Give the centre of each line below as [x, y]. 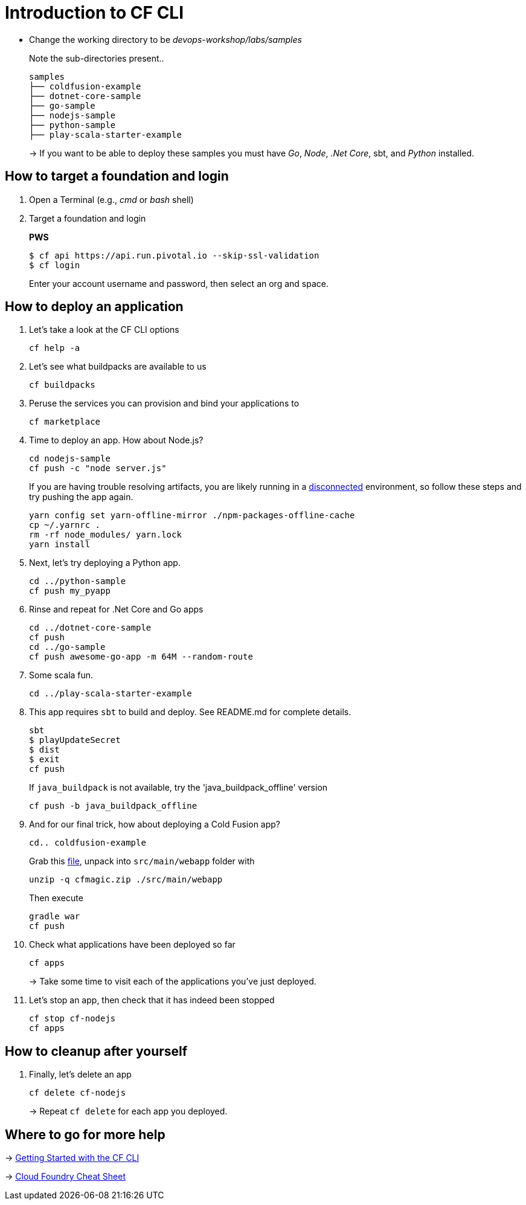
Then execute [56, 898]
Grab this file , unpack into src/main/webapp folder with [142, 861]
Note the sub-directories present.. [97, 58]
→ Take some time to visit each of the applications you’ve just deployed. [173, 982]
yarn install [60, 545]
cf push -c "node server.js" [98, 468]
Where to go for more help [85, 1134]
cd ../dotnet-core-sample [90, 628]
